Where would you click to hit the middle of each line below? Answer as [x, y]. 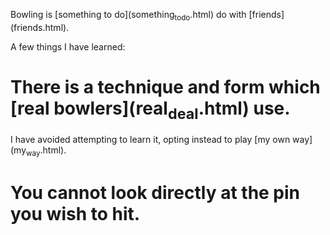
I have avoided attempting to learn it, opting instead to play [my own [150, 140]
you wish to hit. [75, 214]
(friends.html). [40, 27]
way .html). [46, 151]
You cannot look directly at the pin [155, 193]
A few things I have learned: [68, 46]
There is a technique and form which [165, 86]
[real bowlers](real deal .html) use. [150, 110]
